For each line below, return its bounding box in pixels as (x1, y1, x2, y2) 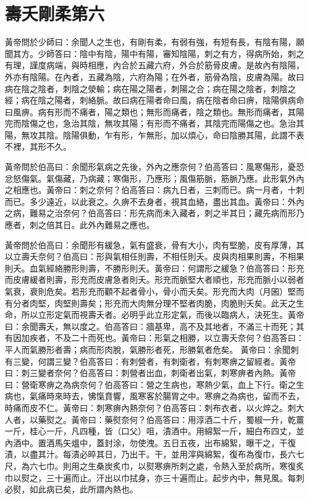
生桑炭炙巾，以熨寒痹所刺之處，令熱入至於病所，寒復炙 (87, 459, 304, 472)
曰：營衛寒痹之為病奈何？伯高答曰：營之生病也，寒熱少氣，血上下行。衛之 (5, 378, 296, 390)
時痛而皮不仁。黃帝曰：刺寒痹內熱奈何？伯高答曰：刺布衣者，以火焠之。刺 (5, 401, 296, 413)
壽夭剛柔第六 (5, 1, 105, 26)
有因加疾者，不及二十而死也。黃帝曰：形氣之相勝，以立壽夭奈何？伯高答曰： (5, 331, 304, 344)
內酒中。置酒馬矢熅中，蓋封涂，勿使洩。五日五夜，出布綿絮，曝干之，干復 (5, 436, 296, 449)
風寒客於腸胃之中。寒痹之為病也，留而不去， (129, 390, 304, 402)
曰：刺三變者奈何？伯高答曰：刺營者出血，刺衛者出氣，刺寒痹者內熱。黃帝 (5, 367, 296, 379)
